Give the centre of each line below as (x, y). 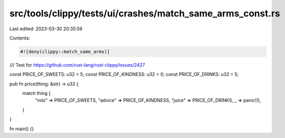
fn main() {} (22, 129)
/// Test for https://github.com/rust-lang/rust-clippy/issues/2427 (77, 65)
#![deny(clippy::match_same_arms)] (65, 52)
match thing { (36, 93)
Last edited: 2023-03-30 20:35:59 (46, 29)
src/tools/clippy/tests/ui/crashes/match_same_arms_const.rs (145, 13)
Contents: (20, 38)
